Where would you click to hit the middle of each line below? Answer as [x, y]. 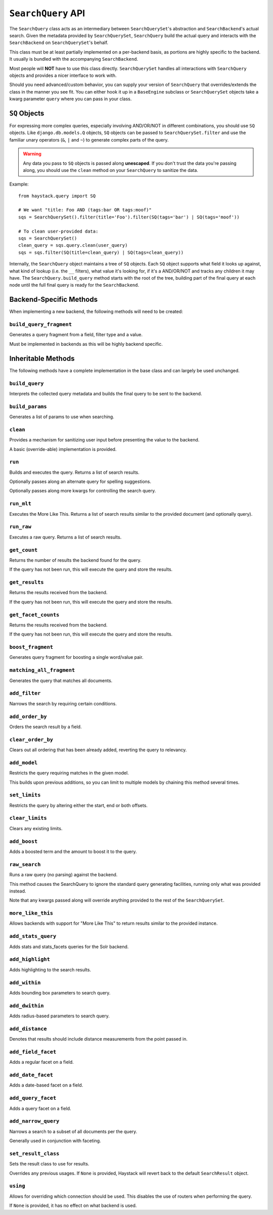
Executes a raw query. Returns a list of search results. [65, 537]
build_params [28, 406]
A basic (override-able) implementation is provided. [63, 449]
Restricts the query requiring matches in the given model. [69, 773]
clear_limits [28, 818]
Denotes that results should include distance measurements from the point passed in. [99, 1039]
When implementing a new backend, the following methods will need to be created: [96, 311]
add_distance [28, 1029]
